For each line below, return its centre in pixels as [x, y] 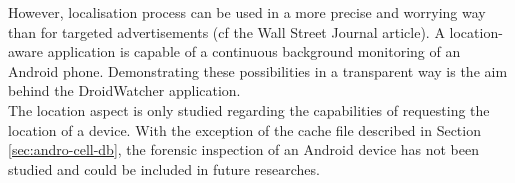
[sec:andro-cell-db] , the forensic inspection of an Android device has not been [244, 149]
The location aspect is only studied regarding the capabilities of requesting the [249, 109]
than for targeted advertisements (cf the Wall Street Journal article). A [226, 31]
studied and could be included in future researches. [164, 168]
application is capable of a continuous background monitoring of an [254, 51]
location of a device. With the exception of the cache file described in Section [244, 129]
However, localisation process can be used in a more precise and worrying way [247, 12]
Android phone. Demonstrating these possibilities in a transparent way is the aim [258, 70]
